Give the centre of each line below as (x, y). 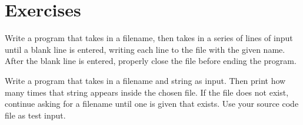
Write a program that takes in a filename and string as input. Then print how (145, 80)
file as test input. (35, 115)
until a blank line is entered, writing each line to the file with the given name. (145, 49)
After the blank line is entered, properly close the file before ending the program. (151, 61)
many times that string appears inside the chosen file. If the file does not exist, (147, 92)
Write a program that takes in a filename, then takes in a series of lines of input (149, 38)
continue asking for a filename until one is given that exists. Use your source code (152, 104)
